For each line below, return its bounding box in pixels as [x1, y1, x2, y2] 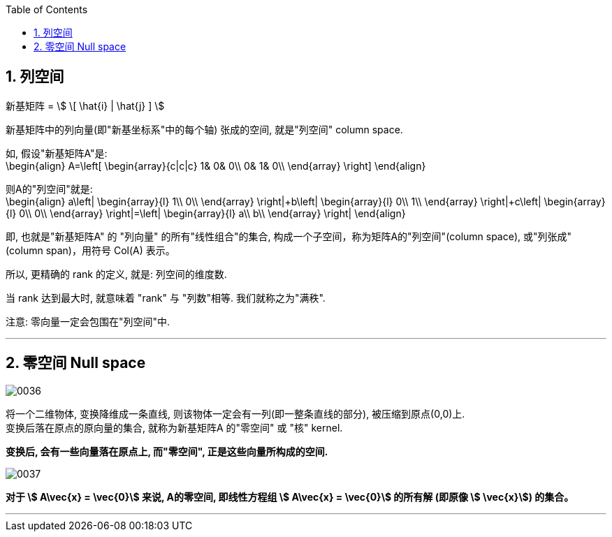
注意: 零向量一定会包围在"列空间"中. [6, 315, 170, 328]
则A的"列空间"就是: [6, 182, 93, 195]
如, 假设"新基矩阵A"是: [6, 147, 108, 159]
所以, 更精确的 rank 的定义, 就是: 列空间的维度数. [6, 267, 227, 280]
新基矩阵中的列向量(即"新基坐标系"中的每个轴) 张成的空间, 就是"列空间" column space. [6, 123, 403, 135]
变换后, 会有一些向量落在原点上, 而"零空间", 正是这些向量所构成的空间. [6, 445, 328, 457]
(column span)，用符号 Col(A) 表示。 [6, 244, 175, 256]
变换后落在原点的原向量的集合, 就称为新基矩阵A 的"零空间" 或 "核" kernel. [6, 421, 343, 434]
